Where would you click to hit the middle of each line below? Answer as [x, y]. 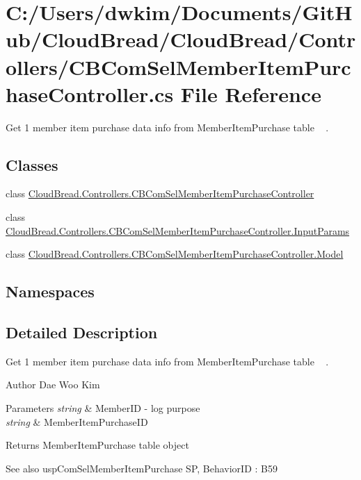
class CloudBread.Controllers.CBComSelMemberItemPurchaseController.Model [175, 254]
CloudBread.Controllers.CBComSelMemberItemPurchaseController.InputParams [178, 230]
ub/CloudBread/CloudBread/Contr [181, 39]
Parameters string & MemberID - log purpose [103, 408]
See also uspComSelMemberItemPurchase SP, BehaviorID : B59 [142, 468]
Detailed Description [82, 332]
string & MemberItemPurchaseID [77, 421]
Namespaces [50, 291]
